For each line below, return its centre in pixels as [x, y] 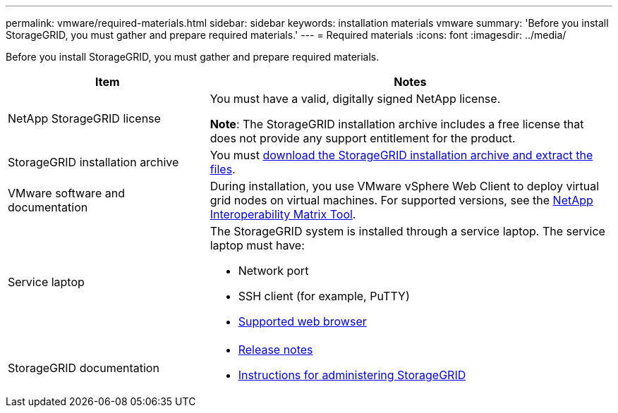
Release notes [275, 350]
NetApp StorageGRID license [84, 118]
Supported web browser [302, 321]
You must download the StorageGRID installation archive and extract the [401, 155]
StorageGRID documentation [84, 368]
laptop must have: [257, 245]
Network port [273, 271]
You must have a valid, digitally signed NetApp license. [355, 99]
